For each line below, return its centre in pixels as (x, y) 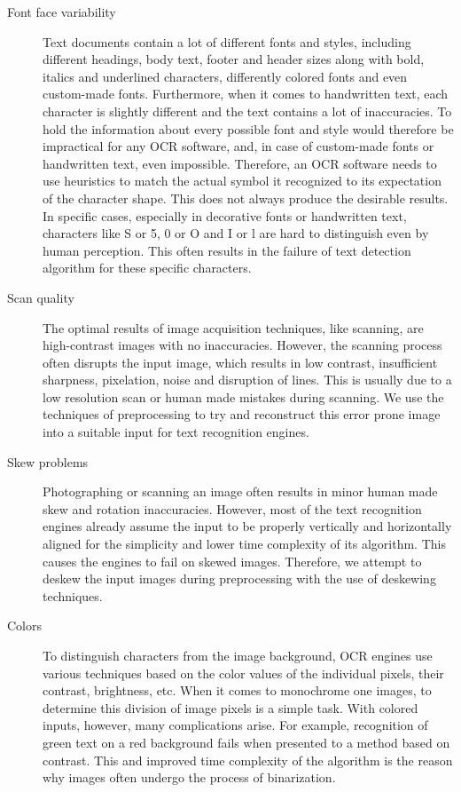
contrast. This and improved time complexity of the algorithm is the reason (248, 760)
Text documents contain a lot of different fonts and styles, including (227, 41)
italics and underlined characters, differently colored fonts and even (225, 76)
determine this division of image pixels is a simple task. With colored (230, 707)
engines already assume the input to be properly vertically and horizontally (247, 526)
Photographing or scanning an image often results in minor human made (240, 491)
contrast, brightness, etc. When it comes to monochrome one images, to (237, 690)
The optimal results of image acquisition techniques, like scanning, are (233, 327)
